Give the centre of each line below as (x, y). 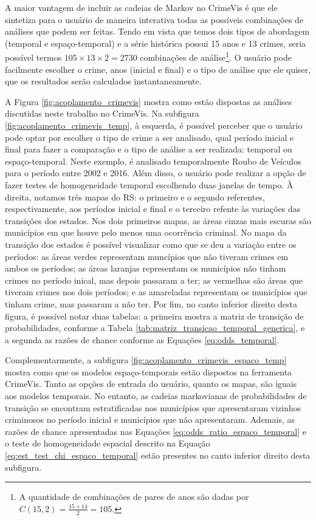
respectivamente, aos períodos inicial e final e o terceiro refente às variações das (153, 209)
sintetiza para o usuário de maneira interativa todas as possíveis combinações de (154, 19)
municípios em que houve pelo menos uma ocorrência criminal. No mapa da (146, 232)
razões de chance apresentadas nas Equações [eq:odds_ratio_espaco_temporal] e (156, 431)
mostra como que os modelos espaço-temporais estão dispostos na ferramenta (149, 371)
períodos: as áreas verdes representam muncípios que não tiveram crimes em (147, 256)
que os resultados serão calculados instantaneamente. (103, 81)
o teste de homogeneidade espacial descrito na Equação (108, 443)
